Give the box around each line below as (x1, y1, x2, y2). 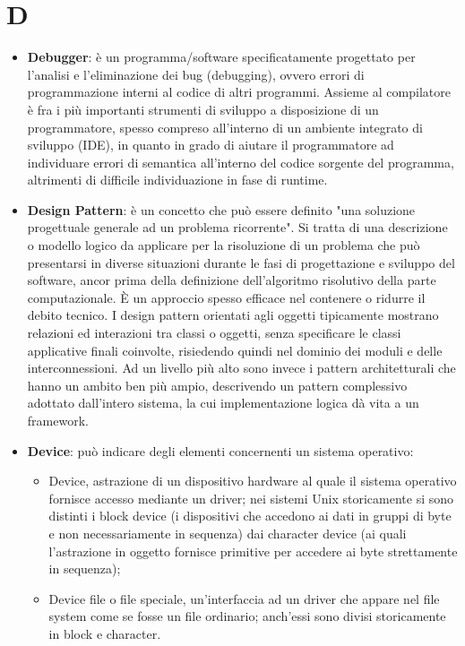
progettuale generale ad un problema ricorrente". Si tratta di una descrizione (27, 218, 448, 237)
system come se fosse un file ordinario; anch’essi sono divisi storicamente (48, 607, 446, 625)
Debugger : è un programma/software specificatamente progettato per (27, 47, 416, 66)
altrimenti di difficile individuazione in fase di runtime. (27, 170, 328, 189)
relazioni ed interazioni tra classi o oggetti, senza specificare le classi (27, 323, 401, 342)
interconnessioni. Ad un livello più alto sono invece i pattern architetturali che (27, 358, 456, 377)
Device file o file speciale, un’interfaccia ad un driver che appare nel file (48, 589, 440, 607)
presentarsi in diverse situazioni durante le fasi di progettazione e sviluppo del (27, 253, 455, 271)
